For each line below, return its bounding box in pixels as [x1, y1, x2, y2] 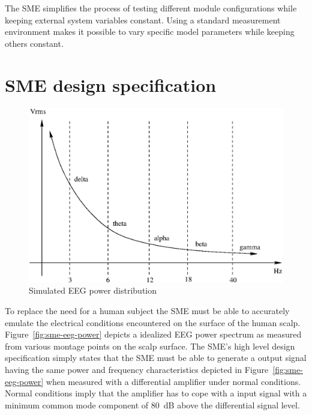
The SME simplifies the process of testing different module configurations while [5, 2, 297, 14]
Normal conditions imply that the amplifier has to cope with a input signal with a [5, 387, 307, 399]
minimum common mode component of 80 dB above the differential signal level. [5, 398, 300, 411]
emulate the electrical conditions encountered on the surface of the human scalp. [5, 316, 301, 329]
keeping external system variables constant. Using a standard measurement [5, 13, 281, 26]
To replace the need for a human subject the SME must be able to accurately [5, 304, 290, 317]
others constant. [5, 37, 64, 49]
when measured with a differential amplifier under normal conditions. [46, 375, 301, 387]
